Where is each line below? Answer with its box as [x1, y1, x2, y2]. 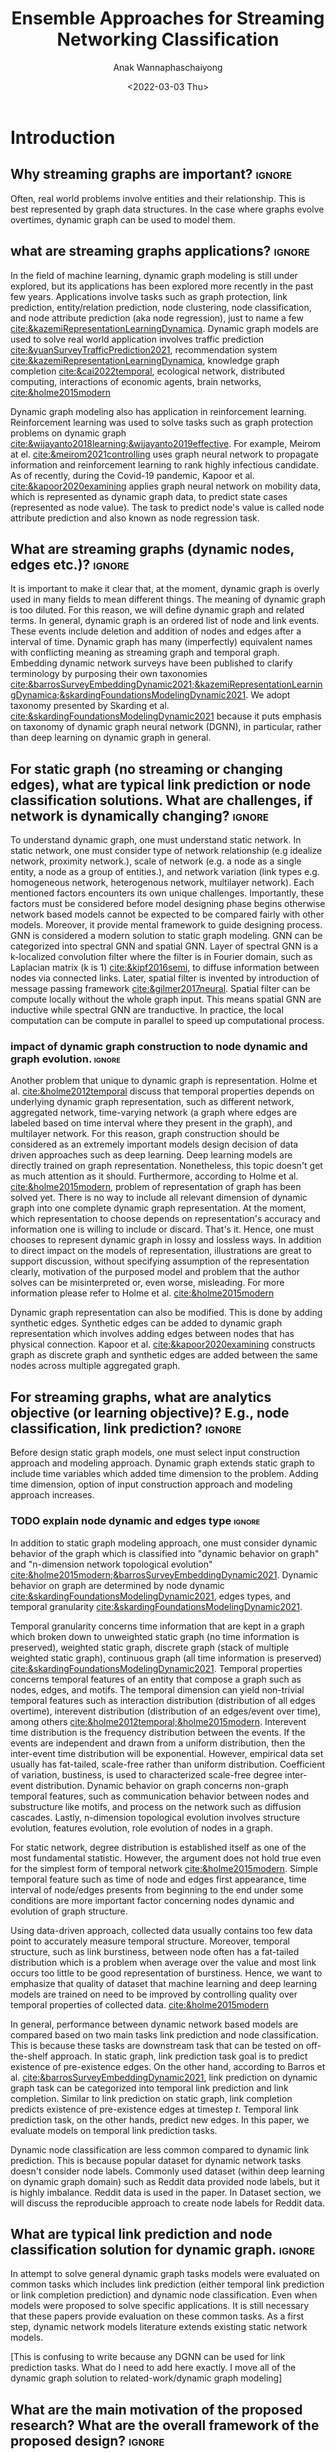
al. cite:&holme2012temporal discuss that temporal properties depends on [10, 1085, 315, 1097]
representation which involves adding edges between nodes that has [10, 1328, 295, 1340]
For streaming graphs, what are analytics [10, 1388, 272, 1406]
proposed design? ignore [10, 2432, 165, 2449]
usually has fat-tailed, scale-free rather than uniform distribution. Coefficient [10, 1758, 326, 1770]
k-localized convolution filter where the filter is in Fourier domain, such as [10, 951, 313, 963]
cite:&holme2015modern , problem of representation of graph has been [10, 1181, 302, 1193]
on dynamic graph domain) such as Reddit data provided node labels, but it [10, 2175, 320, 2187]
